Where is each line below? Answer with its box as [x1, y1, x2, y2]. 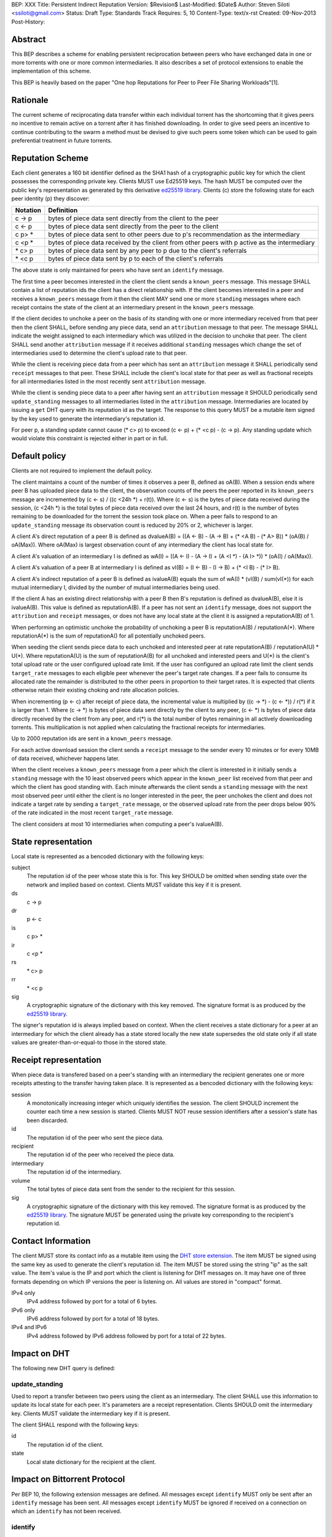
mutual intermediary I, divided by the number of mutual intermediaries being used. [11, 584, 220, 591]
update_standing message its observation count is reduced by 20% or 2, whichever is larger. [11, 521, 253, 529]
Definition [48, 206, 78, 215]
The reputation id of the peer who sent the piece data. [26, 1134, 164, 1141]
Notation [15, 206, 41, 215]
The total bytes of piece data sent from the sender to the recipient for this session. [26, 1185, 236, 1193]
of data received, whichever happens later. [11, 755, 120, 762]
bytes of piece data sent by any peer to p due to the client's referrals [48, 247, 247, 255]
